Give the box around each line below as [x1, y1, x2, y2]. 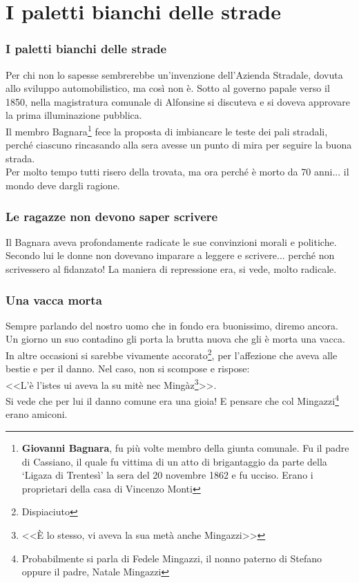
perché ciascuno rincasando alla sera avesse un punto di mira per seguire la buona [6, 137, 352, 152]
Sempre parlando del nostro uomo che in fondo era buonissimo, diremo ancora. [6, 318, 338, 332]
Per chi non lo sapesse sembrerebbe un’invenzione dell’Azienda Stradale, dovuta [6, 67, 343, 82]
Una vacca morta [6, 291, 102, 308]
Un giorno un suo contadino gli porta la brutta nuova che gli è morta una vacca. [6, 332, 345, 346]
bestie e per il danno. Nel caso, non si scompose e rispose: [6, 361, 250, 376]
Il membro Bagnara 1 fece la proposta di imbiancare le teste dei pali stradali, [6, 122, 328, 138]
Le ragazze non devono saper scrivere [6, 207, 218, 224]
